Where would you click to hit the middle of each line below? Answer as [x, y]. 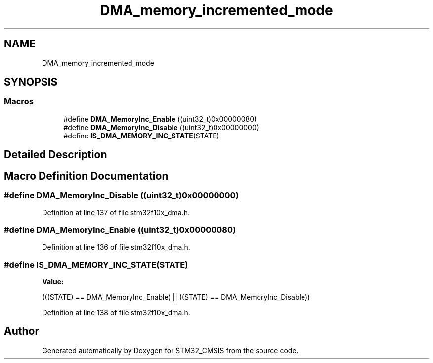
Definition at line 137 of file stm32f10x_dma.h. [116, 213]
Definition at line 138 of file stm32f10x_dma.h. [116, 312]
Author [22, 331]
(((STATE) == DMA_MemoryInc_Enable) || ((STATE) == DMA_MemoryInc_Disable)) [176, 297]
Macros [19, 102]
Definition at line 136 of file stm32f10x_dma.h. [116, 247]
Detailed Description [56, 155]
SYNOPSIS [31, 82]
